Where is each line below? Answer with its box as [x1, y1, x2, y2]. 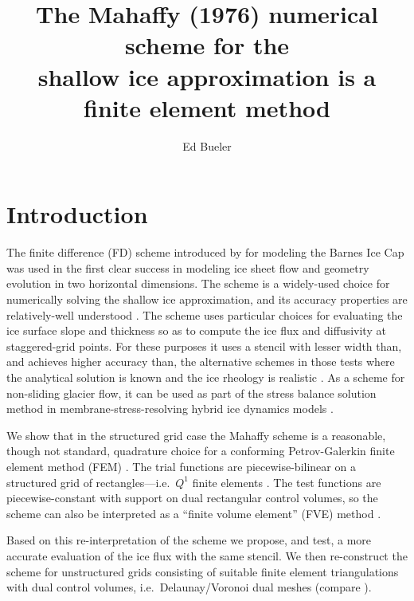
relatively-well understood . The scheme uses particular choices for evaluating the [6, 306, 403, 323]
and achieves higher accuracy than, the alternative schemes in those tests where [6, 353, 395, 370]
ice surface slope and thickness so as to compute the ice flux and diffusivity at [6, 322, 386, 339]
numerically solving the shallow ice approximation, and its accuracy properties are [6, 291, 408, 307]
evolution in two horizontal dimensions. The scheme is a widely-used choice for [6, 275, 390, 292]
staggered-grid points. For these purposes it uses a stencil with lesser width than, [6, 337, 402, 354]
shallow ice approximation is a [37, 60, 377, 92]
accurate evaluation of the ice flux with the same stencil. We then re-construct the [6, 547, 408, 564]
